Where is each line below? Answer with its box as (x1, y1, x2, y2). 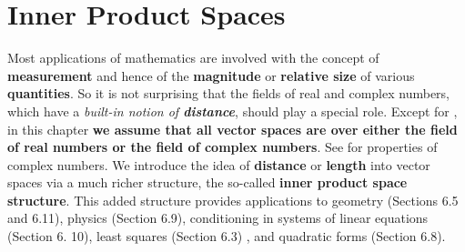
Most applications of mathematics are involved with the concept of (7, 48, 379, 67)
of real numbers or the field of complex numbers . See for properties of (7, 137, 438, 156)
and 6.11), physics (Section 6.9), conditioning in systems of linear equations (7, 208, 429, 227)
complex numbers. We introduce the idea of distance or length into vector (7, 155, 430, 174)
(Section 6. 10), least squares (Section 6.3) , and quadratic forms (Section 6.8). (7, 227, 446, 246)
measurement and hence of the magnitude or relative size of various (7, 66, 415, 85)
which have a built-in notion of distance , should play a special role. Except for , (7, 101, 458, 120)
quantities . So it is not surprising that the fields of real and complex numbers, (7, 84, 450, 103)
